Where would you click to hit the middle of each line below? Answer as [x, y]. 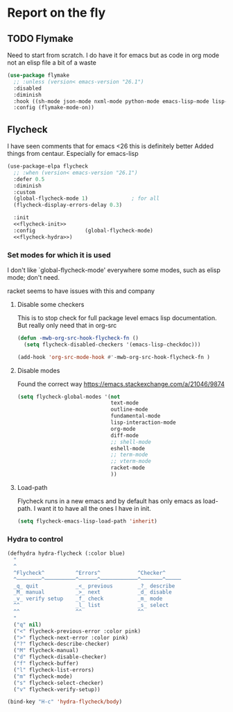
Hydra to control [35, 539]
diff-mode [124, 435]
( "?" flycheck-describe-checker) [62, 644]
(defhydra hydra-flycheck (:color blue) [67, 554]
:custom [25, 192]
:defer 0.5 [29, 179]
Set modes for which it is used [59, 255]
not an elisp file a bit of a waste [52, 63]
